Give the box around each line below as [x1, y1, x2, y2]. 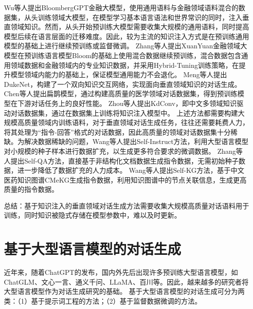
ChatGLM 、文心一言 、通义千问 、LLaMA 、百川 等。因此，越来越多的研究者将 [4, 276, 249, 287]
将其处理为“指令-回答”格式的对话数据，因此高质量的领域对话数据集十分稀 [4, 126, 237, 137]
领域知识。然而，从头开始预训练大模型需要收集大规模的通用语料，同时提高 [10, 21, 249, 32]
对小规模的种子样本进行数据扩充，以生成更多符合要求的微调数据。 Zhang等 [4, 145, 243, 156]
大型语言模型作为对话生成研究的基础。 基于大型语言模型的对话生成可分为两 [4, 286, 245, 296]
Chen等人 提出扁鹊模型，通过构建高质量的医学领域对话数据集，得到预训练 [4, 88, 237, 99]
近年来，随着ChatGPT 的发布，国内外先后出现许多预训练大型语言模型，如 [4, 267, 238, 277]
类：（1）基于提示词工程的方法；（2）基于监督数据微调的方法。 [4, 295, 201, 306]
